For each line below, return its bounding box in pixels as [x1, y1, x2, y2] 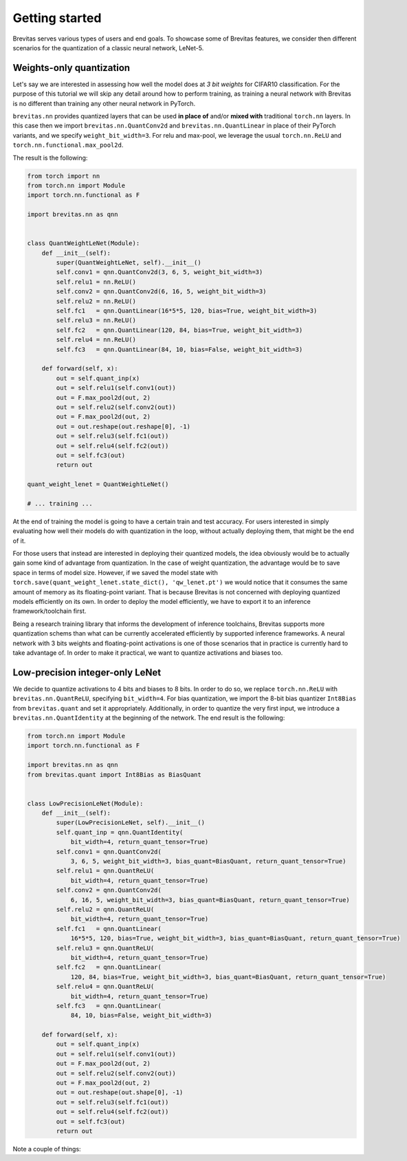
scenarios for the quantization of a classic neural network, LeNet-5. [12, 43, 204, 52]
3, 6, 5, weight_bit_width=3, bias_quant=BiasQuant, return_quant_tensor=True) [70, 857, 346, 866]
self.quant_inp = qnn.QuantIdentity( [56, 828, 184, 836]
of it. [12, 536, 26, 545]
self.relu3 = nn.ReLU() [56, 317, 137, 324]
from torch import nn [27, 172, 100, 180]
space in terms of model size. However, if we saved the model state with [12, 568, 218, 576]
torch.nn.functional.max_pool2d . [12, 141, 124, 149]
